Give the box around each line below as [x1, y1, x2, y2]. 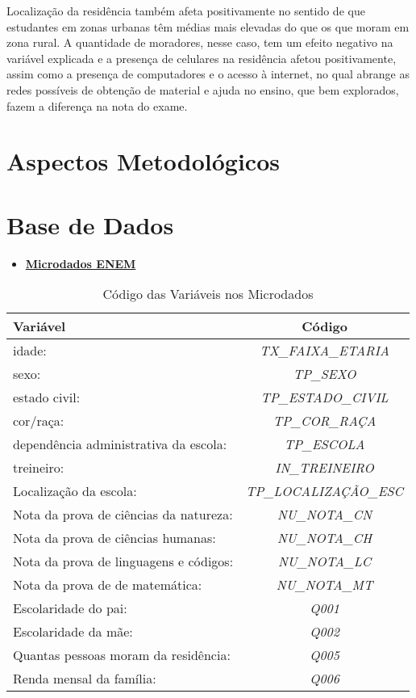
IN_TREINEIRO [275, 458, 374, 477]
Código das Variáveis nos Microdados [102, 284, 314, 304]
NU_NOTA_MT [276, 575, 373, 595]
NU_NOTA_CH [277, 528, 372, 548]
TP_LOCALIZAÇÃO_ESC [246, 481, 404, 501]
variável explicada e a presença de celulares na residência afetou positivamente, [6, 49, 397, 66]
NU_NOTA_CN [277, 505, 372, 524]
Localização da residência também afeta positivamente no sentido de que [6, 2, 365, 19]
